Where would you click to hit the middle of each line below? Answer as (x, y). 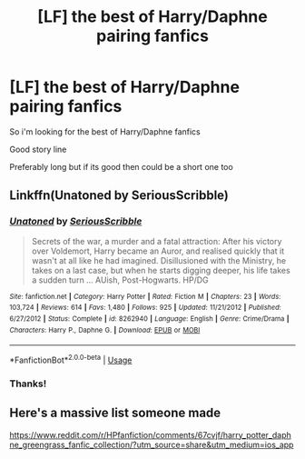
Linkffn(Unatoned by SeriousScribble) (119, 196)
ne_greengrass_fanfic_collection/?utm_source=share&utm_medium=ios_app (152, 444)
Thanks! (28, 384)
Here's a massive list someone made (115, 413)
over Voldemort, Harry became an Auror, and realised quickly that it (158, 251)
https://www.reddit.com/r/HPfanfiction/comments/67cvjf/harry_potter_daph (151, 434)
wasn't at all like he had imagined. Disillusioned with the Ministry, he (159, 260)
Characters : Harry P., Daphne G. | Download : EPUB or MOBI (105, 330)
